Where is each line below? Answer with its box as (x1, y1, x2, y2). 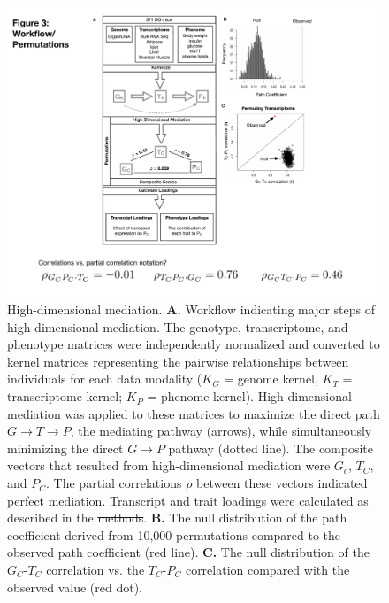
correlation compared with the (185, 560, 350, 579)
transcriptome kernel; (7, 387, 123, 406)
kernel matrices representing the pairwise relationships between (7, 352, 349, 370)
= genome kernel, (224, 369, 318, 388)
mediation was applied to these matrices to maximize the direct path (7, 404, 380, 422)
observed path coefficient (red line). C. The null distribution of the (7, 543, 370, 561)
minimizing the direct (7, 438, 124, 457)
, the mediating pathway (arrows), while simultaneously (70, 421, 372, 440)
